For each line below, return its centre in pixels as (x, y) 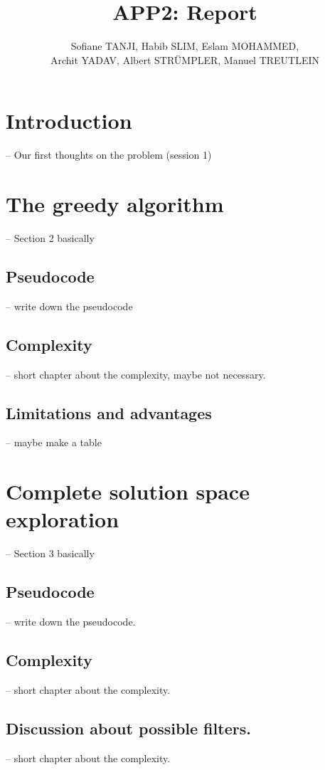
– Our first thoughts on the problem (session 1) (109, 155)
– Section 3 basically (50, 553)
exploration (63, 519)
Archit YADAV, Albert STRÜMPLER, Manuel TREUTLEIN (185, 59)
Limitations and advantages (109, 412)
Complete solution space (128, 491)
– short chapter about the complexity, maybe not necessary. (136, 374)
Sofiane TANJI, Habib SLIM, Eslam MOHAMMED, (185, 46)
